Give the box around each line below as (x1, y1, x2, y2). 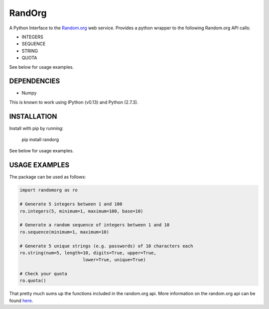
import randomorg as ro (19, 187, 78, 193)
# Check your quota (19, 271, 67, 277)
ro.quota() (19, 278, 46, 284)
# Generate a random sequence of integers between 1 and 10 (19, 222, 170, 228)
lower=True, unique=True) (82, 257, 146, 263)
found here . (9, 298, 33, 304)
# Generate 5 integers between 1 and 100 (19, 202, 123, 207)
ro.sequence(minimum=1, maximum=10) (19, 229, 110, 235)
